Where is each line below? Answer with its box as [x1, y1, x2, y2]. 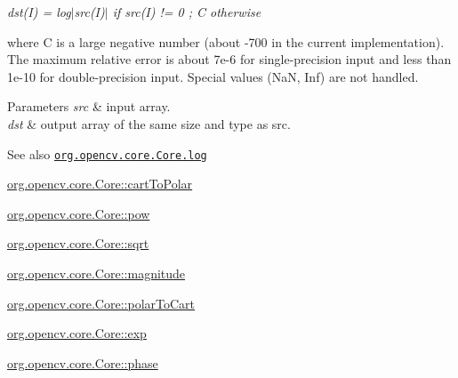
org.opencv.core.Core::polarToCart [7, 294, 196, 312]
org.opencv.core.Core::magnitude [7, 264, 186, 282]
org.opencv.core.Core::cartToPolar [7, 174, 193, 193]
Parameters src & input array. [7, 97, 171, 116]
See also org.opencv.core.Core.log [7, 144, 207, 163]
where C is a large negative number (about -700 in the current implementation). [7, 32, 445, 51]
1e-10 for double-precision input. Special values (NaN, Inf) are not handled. [7, 67, 419, 85]
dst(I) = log [7, 3, 71, 20]
